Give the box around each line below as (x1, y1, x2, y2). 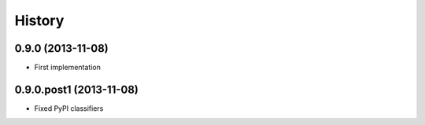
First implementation (34, 63, 102, 72)
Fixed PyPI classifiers (34, 103, 104, 113)
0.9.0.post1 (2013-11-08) (14, 83, 139, 96)
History (14, 12, 65, 29)
